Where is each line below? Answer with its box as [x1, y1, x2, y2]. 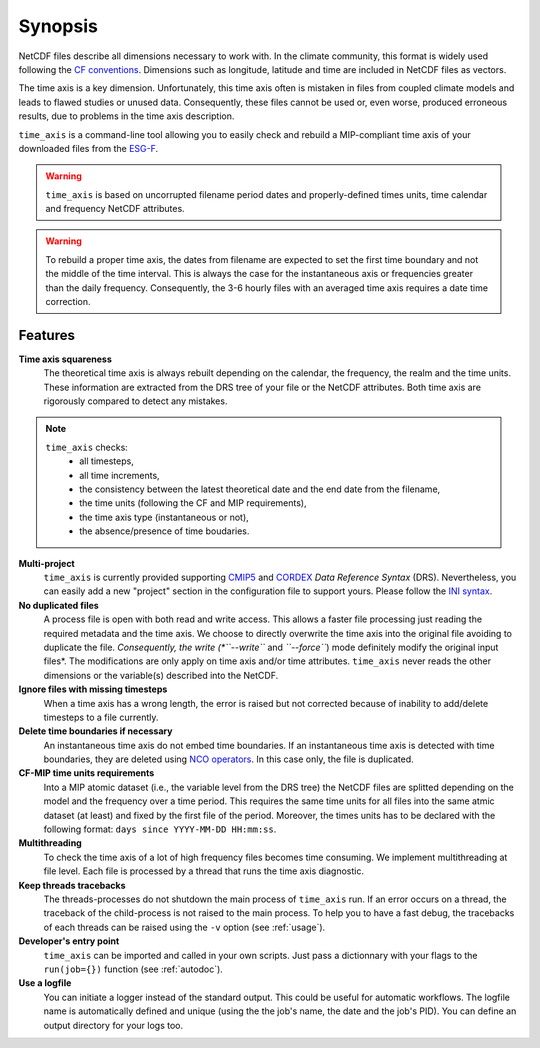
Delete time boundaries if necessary [18, 725, 173, 737]
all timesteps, [79, 455, 134, 467]
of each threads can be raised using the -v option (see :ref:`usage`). [43, 921, 326, 933]
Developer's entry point [18, 935, 120, 947]
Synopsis [18, 15, 99, 37]
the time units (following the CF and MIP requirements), [79, 497, 307, 509]
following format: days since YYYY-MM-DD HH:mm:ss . [43, 823, 277, 835]
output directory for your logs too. [43, 1019, 184, 1031]
